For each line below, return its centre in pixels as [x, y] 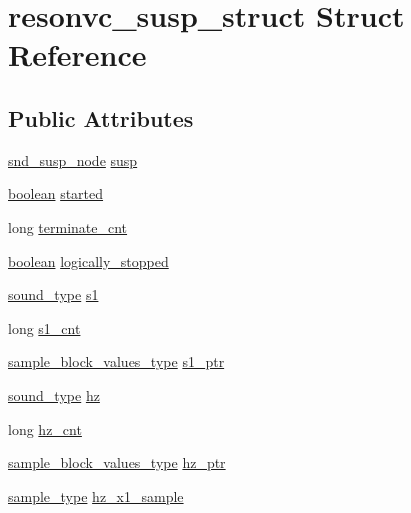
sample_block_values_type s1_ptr [116, 361]
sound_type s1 [53, 294]
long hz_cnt [45, 428]
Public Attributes [101, 117]
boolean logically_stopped [88, 260]
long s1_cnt [44, 327]
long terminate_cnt [68, 226]
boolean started [56, 193]
